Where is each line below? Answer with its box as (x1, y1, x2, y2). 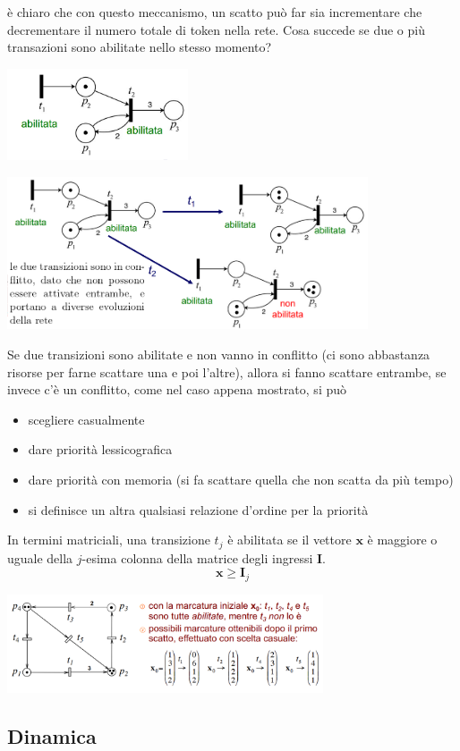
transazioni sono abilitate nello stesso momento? (7, 38, 272, 56)
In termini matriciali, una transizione (7, 530, 210, 549)
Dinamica (7, 721, 97, 749)
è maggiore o (367, 530, 438, 549)
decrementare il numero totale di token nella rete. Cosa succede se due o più (7, 20, 425, 38)
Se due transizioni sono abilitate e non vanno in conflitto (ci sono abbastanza (7, 345, 430, 364)
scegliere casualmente (28, 409, 145, 428)
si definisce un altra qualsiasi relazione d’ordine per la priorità (28, 500, 369, 519)
